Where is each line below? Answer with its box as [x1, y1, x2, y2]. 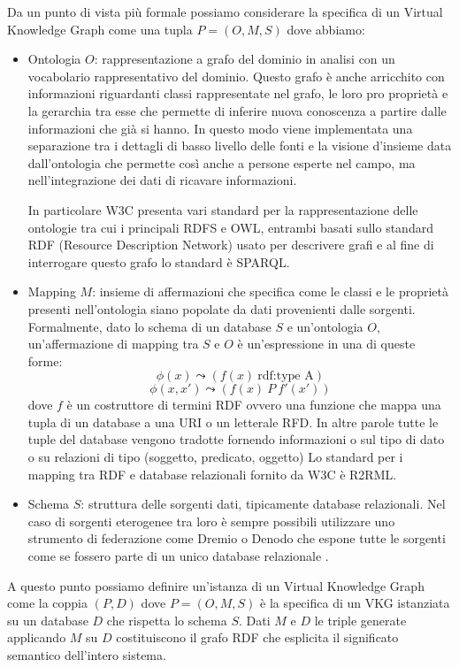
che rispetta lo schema [106, 610, 227, 629]
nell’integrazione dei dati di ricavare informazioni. [27, 171, 297, 189]
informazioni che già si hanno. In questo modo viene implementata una [27, 119, 413, 137]
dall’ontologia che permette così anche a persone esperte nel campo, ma [27, 153, 416, 172]
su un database [7, 610, 88, 629]
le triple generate [314, 610, 407, 629]
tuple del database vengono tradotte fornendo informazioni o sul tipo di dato [27, 430, 445, 448]
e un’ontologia [287, 317, 363, 335]
